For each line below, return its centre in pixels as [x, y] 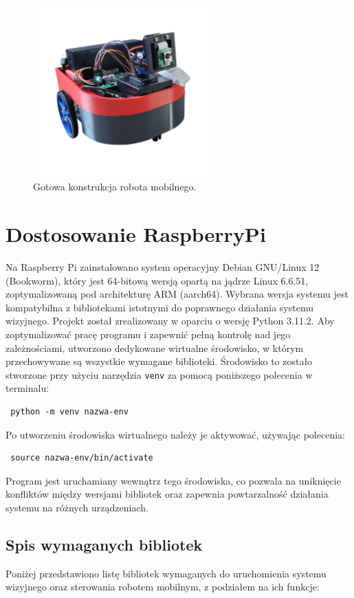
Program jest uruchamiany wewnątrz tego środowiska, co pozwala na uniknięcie [173, 480]
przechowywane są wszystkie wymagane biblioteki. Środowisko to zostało [159, 361]
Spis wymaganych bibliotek [104, 544]
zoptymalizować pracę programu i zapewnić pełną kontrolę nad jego [148, 334]
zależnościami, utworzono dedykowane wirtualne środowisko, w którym [155, 347]
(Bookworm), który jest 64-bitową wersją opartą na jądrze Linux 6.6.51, [157, 280]
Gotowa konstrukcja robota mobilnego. [115, 187]
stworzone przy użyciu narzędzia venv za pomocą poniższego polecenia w [159, 374]
